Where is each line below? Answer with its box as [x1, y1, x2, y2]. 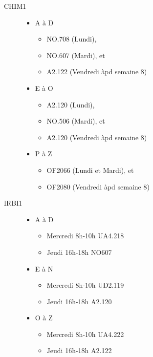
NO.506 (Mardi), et [46, 116, 105, 126]
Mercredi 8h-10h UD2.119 [46, 280, 124, 290]
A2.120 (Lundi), [46, 99, 95, 109]
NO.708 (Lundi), [46, 34, 97, 44]
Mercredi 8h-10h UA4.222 [46, 329, 124, 339]
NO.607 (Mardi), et [46, 50, 105, 60]
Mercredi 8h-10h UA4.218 [46, 231, 124, 241]
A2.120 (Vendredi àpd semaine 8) [46, 132, 147, 142]
